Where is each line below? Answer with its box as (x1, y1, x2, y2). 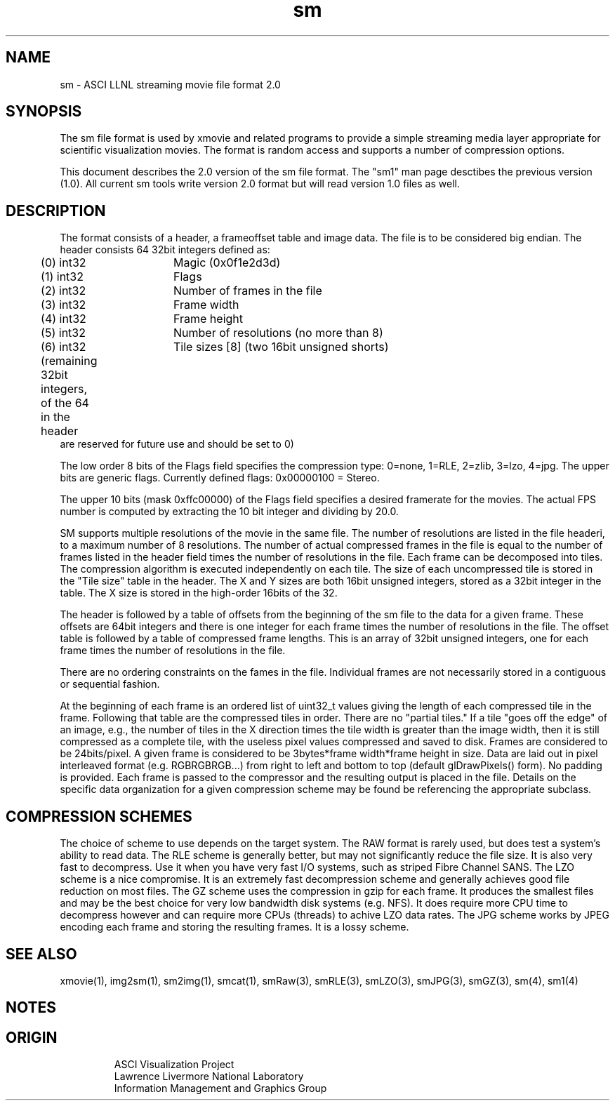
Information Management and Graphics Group (114, 1082, 327, 1095)
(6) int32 (41, 340, 86, 354)
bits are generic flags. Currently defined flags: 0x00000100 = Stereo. (60, 472, 380, 484)
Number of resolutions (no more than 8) (173, 326, 383, 340)
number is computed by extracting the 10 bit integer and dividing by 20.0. (60, 505, 399, 518)
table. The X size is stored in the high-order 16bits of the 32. (60, 587, 338, 599)
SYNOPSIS (6, 102, 82, 121)
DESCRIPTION (6, 201, 106, 220)
